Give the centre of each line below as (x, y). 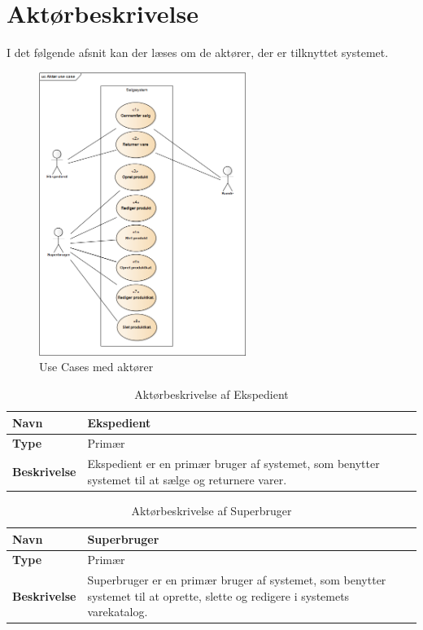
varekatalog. (118, 612)
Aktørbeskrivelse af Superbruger (211, 510)
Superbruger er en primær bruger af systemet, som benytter (237, 580)
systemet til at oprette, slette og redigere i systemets (218, 595)
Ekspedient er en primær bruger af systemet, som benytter (233, 464)
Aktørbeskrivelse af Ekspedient (211, 394)
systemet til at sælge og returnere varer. (187, 479)
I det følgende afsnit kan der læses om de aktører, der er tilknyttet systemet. (198, 52)
